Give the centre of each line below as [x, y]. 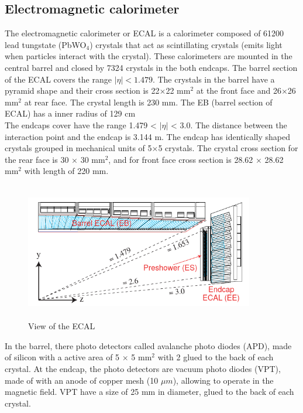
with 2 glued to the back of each [216, 357]
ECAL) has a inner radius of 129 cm [70, 113]
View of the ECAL [62, 326]
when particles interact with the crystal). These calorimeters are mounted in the [149, 56]
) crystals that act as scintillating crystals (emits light [186, 44]
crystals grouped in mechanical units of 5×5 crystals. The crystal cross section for [151, 148]
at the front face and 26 [239, 91]
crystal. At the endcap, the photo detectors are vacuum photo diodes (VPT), [143, 369]
